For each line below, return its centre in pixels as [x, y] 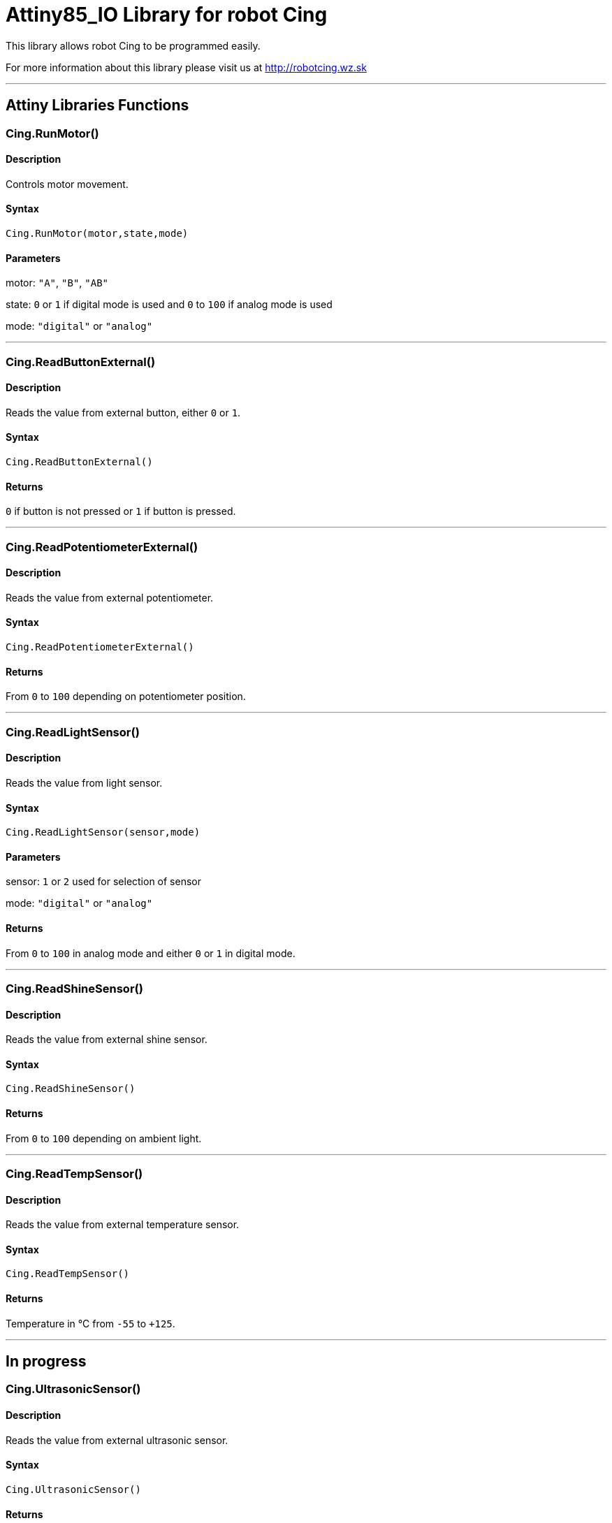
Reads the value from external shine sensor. [107, 1040]
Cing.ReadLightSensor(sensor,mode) [103, 832]
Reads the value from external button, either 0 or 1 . [123, 412]
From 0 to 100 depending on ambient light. [104, 1138]
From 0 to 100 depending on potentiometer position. [126, 697]
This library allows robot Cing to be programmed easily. [133, 45]
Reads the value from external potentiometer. [110, 597]
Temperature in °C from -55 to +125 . [90, 1323]
